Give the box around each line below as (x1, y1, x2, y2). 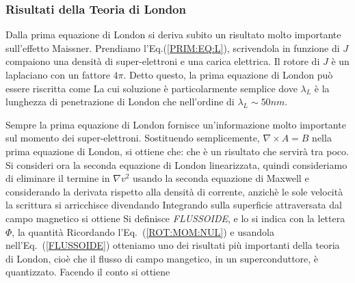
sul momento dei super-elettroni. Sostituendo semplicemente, (5, 131, 260, 145)
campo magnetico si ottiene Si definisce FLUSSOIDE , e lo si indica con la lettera (5, 211, 345, 225)
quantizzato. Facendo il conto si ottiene (5, 265, 170, 279)
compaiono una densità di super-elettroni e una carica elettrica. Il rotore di (5, 54, 320, 68)
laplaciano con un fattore (5, 68, 110, 81)
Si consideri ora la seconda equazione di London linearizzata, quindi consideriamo (5, 157, 347, 172)
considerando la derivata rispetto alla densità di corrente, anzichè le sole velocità (5, 184, 343, 198)
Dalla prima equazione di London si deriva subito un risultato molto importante (5, 27, 341, 42)
